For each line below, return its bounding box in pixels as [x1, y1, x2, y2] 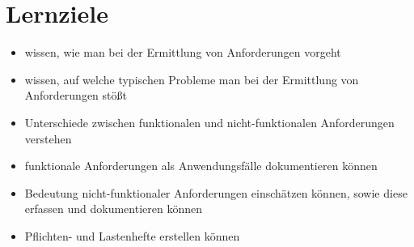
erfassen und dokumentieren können [24, 200, 202, 217]
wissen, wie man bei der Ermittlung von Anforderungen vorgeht [24, 44, 341, 61]
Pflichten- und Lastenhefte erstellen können [24, 227, 240, 244]
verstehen [24, 130, 72, 147]
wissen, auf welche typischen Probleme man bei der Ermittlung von [24, 70, 359, 87]
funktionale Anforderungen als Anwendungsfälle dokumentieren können [24, 157, 378, 174]
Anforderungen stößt [24, 87, 127, 104]
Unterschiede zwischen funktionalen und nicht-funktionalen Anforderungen [24, 113, 395, 130]
